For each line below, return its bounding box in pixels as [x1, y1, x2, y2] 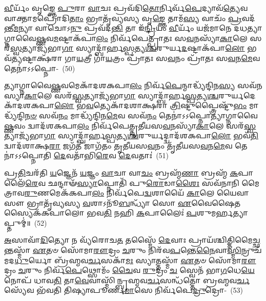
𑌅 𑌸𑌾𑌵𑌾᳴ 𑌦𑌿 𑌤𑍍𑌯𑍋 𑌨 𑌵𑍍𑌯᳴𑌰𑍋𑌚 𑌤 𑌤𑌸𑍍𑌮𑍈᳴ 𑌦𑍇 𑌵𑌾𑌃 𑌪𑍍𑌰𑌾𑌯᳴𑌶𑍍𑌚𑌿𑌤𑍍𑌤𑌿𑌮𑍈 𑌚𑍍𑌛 [4, 234, 260, 245]
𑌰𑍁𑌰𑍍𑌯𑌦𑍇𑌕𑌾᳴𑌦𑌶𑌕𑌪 [218, 90, 256, 100]
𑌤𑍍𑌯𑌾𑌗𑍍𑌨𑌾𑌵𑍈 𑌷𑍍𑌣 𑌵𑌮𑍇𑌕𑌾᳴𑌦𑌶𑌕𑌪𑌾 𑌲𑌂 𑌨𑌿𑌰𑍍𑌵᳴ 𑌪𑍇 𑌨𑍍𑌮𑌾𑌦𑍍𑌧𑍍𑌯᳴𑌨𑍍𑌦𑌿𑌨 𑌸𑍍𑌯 [4, 80, 235, 91]
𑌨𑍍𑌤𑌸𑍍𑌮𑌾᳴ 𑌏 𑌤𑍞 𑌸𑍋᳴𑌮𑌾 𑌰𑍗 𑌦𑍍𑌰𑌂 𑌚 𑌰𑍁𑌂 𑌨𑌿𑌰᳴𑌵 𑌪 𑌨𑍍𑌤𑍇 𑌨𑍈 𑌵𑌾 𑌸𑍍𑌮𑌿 [4, 245, 241, 255]
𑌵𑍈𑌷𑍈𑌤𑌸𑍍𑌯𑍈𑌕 [191, 197, 241, 208]
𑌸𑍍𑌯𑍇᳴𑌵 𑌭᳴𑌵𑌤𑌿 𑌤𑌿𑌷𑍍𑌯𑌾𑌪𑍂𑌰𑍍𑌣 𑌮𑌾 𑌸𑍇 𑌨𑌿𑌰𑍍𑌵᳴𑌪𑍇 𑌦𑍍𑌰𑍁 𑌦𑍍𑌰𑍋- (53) [4, 285, 243, 295]
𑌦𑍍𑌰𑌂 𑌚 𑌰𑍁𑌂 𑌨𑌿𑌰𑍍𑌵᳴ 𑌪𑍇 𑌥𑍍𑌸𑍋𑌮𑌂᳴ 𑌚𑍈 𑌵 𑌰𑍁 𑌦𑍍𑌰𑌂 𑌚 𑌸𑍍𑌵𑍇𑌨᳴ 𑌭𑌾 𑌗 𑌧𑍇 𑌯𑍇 [4, 265, 255, 275]
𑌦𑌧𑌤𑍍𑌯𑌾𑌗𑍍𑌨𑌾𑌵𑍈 [234, 23, 262, 33]
